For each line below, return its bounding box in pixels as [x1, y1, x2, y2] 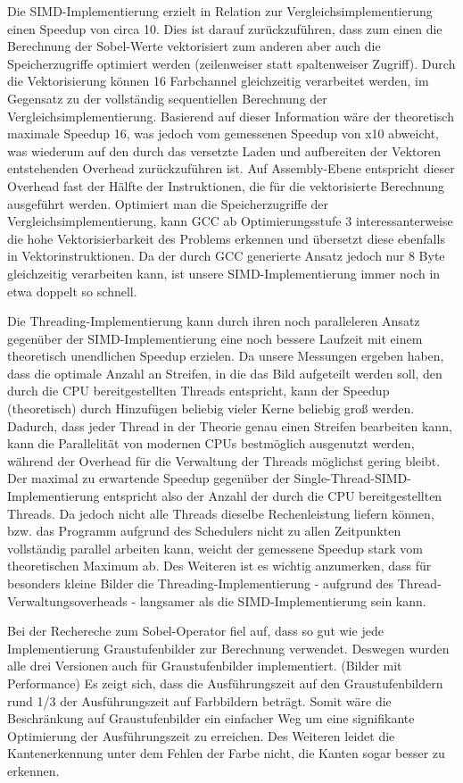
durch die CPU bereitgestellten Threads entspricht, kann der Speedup [7, 381, 390, 400]
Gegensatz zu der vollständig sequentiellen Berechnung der [7, 88, 327, 107]
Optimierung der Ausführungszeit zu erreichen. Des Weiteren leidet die [7, 726, 395, 745]
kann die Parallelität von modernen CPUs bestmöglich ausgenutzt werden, [7, 434, 415, 453]
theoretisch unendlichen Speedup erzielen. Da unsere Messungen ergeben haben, [7, 346, 444, 365]
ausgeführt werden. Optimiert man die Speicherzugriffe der [7, 194, 329, 212]
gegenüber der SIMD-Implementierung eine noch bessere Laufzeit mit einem [7, 329, 423, 347]
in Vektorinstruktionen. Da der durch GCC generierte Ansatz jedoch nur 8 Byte [7, 246, 445, 265]
